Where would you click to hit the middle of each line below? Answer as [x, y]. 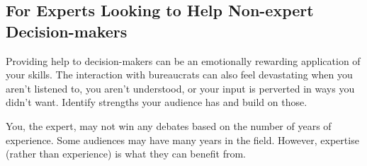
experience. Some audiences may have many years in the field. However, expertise [182, 140]
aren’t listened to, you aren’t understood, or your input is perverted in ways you [180, 88]
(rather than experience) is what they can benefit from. [126, 154]
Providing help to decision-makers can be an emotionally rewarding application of [183, 60]
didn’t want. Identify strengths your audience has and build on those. [157, 102]
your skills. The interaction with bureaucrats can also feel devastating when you [179, 75]
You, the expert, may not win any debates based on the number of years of [169, 125]
